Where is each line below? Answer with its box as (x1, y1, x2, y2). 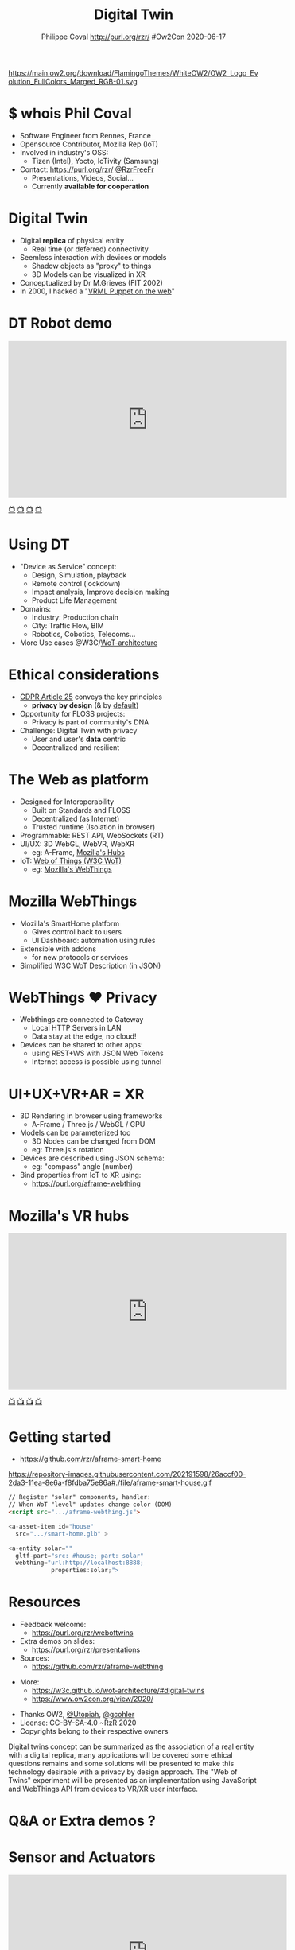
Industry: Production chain (31, 612, 119, 622)
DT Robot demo (8, 314, 113, 332)
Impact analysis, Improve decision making (31, 587, 169, 596)
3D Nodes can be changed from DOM (31, 1136, 157, 1146)
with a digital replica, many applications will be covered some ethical (8, 1750, 233, 1760)
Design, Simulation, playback (31, 570, 127, 580)
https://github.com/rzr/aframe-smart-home (19, 1454, 161, 1464)
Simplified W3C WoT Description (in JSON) (19, 961, 161, 970)
